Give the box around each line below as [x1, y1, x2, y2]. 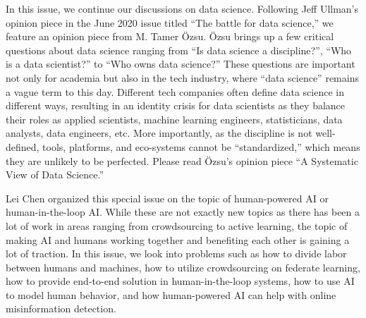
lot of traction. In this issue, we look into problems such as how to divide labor [6, 246, 347, 261]
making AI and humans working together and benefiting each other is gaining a [6, 232, 350, 247]
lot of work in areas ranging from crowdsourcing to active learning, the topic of [6, 218, 348, 233]
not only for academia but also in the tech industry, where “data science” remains [6, 70, 359, 85]
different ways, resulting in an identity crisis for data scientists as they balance [6, 98, 346, 113]
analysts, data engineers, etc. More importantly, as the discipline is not [6, 126, 312, 140]
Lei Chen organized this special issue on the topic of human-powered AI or [6, 190, 329, 205]
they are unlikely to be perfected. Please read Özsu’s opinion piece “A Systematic [6, 153, 358, 168]
